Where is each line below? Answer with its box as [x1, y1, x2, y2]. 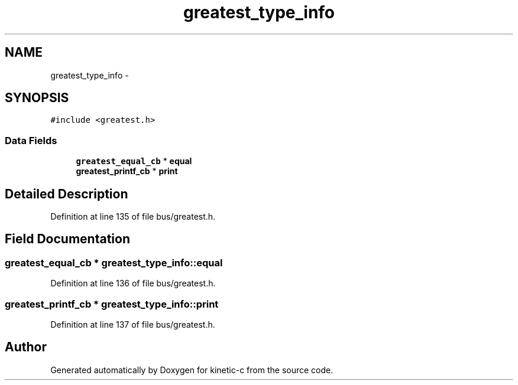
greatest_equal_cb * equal [76, 156, 192, 167]
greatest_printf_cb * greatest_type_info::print [5, 298, 219, 310]
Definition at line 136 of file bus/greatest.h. [50, 278, 216, 289]
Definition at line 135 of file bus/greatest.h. [50, 211, 216, 222]
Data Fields [5, 134, 57, 146]
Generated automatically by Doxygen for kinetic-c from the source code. [50, 364, 334, 375]
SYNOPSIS [5, 90, 69, 106]
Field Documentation [5, 231, 130, 247]
